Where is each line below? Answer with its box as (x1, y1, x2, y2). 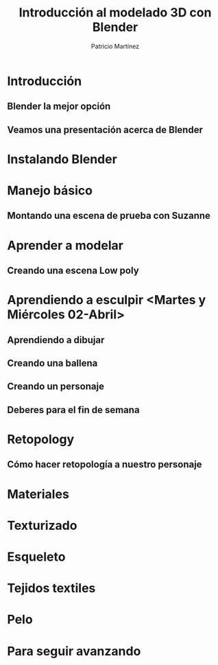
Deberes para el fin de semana (7, 404, 140, 416)
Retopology (7, 432, 75, 447)
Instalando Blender (7, 151, 118, 167)
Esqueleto (7, 549, 66, 564)
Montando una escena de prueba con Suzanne (7, 210, 211, 222)
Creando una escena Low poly (7, 265, 139, 277)
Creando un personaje (7, 381, 105, 393)
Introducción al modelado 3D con (19, 5, 212, 21)
